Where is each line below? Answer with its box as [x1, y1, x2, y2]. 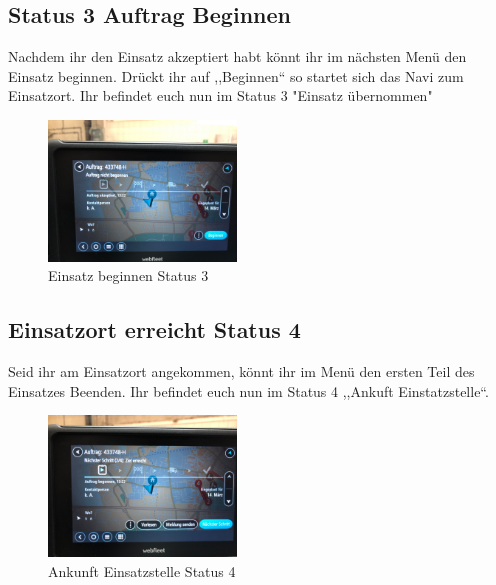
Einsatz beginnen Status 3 [48, 265, 209, 286]
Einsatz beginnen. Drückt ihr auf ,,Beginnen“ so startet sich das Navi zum [8, 65, 464, 86]
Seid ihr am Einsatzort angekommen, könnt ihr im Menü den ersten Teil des [8, 361, 475, 382]
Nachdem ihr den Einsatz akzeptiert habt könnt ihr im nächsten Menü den [8, 46, 467, 67]
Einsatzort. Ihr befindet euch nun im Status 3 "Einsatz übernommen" [8, 85, 433, 106]
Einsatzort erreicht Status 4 [8, 314, 301, 345]
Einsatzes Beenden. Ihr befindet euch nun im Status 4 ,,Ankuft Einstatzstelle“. [8, 380, 489, 401]
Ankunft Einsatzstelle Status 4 [48, 560, 236, 581]
